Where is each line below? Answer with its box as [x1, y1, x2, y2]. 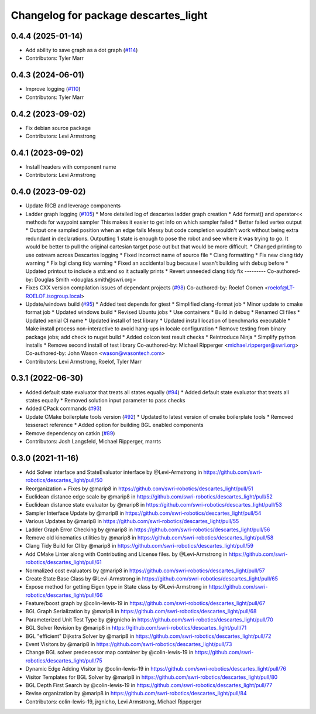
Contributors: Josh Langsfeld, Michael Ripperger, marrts [25, 438, 161, 445]
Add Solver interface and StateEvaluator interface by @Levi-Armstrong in [25, 469, 202, 476]
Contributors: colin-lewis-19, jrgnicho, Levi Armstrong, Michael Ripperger [25, 698, 202, 705]
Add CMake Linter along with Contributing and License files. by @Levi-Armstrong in [25, 551, 228, 558]
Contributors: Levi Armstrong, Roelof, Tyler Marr [25, 358, 142, 365]
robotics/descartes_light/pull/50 [25, 477, 103, 484]
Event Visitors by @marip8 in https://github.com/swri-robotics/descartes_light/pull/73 [25, 641, 232, 648]
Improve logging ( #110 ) [25, 86, 81, 93]
